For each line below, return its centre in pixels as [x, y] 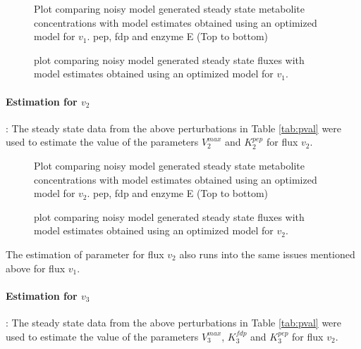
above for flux [36, 268]
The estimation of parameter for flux [85, 254]
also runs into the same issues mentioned [267, 254]
